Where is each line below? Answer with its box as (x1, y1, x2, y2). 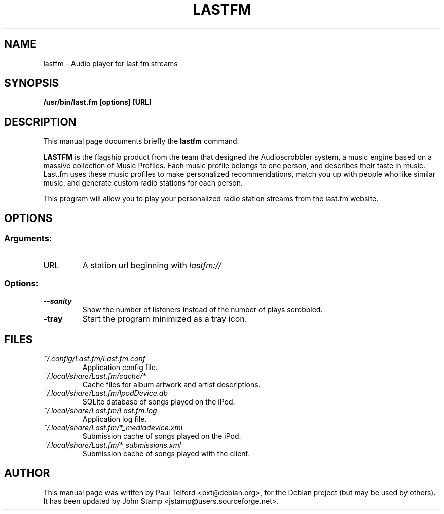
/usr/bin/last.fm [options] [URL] (43, 98, 152, 107)
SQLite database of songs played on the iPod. (82, 397, 235, 407)
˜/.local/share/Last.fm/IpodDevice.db (43, 389, 168, 398)
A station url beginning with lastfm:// (82, 260, 221, 270)
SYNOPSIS (4, 77, 59, 90)
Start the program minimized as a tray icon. (82, 314, 247, 324)
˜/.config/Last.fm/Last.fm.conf (43, 354, 145, 363)
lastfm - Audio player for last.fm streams (43, 59, 178, 68)
